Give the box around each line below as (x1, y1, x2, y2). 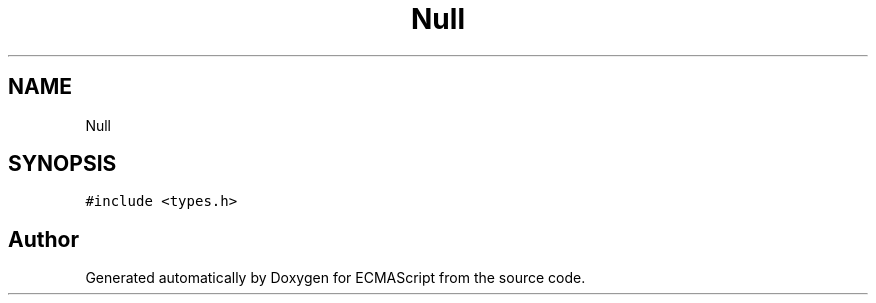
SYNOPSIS (8, 151, 117, 177)
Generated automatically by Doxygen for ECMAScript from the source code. (85, 269, 586, 287)
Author (8, 226, 79, 252)
